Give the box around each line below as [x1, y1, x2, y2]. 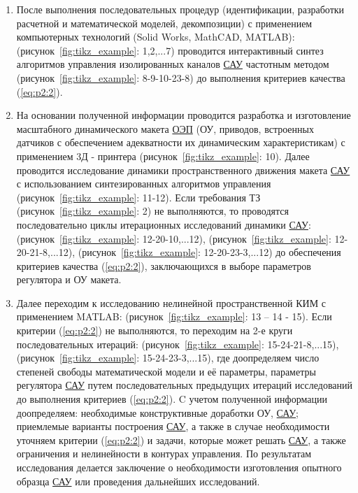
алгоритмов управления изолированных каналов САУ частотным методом [16, 57, 329, 71]
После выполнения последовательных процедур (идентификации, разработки [16, 2, 345, 16]
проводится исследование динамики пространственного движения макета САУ [16, 162, 350, 177]
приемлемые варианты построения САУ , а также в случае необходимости [16, 419, 330, 434]
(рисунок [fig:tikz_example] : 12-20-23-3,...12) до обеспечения [78, 245, 341, 259]
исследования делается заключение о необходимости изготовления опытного [16, 460, 342, 474]
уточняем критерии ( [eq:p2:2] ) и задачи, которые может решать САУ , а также [16, 432, 346, 447]
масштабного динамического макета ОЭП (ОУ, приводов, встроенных [16, 121, 314, 136]
